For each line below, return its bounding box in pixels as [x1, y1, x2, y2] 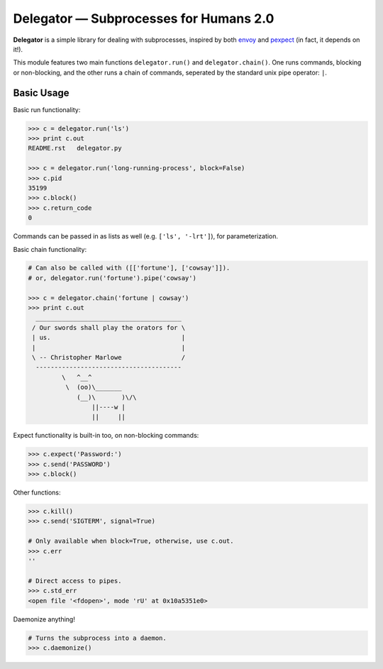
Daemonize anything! [13, 614, 76, 624]
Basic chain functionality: [13, 245, 87, 253]
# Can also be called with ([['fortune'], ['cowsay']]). [28, 264, 231, 272]
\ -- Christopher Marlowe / [32, 353, 186, 361]
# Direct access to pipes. [28, 577, 122, 585]
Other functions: [13, 488, 61, 497]
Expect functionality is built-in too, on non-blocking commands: [13, 431, 199, 440]
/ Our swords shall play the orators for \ [32, 324, 186, 331]
